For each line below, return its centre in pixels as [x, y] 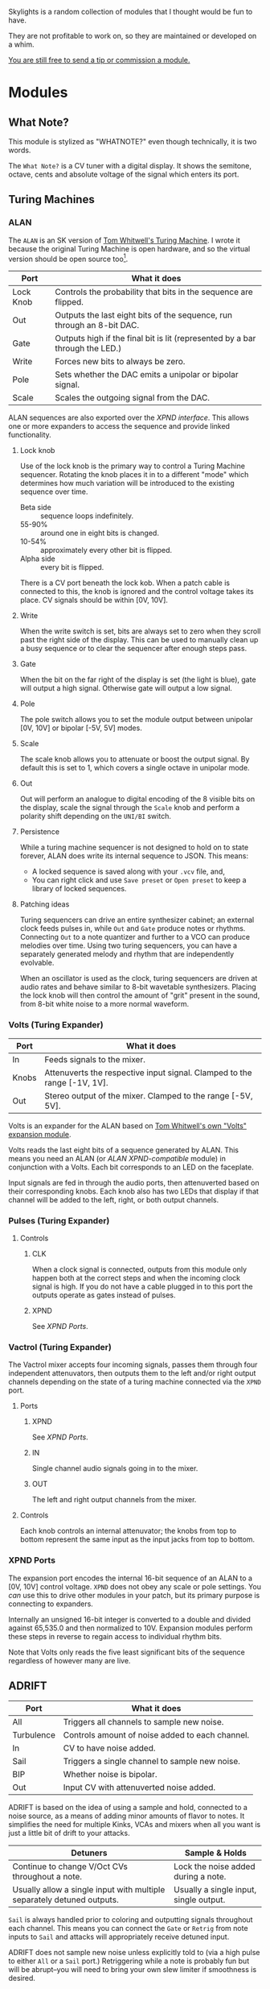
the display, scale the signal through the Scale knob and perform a [130, 808]
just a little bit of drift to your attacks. [69, 1833]
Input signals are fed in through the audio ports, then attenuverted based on [134, 1182]
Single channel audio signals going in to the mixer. [115, 1468]
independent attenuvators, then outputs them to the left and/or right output [132, 1373]
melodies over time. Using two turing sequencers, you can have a [129, 945]
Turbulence [34, 1735]
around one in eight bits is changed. [99, 533]
